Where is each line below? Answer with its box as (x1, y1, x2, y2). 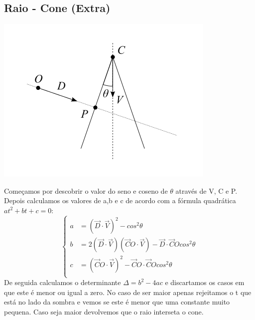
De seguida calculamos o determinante (4, 277, 121, 288)
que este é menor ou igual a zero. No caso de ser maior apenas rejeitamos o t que (4, 287, 252, 297)
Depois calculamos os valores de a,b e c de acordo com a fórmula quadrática (4, 195, 236, 206)
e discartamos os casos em (165, 277, 245, 288)
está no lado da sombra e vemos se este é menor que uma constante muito (4, 297, 230, 307)
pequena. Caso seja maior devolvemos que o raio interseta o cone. (4, 306, 204, 317)
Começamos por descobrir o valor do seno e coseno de (4, 185, 168, 196)
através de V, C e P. (175, 185, 238, 196)
